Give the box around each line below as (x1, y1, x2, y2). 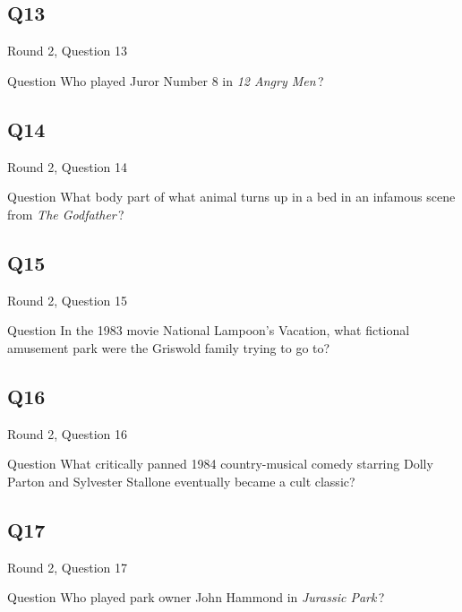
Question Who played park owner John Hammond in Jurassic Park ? (7, 588, 385, 607)
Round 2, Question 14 (7, 157, 128, 176)
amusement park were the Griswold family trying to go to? (7, 338, 330, 357)
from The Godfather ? (7, 204, 124, 223)
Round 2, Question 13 (7, 41, 128, 60)
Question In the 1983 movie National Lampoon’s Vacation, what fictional (7, 321, 410, 340)
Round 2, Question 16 (7, 424, 128, 443)
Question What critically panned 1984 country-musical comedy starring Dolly (7, 454, 433, 473)
